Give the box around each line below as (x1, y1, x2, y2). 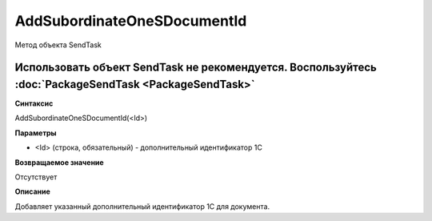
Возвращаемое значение (14, 157, 104, 167)
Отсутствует (14, 172, 58, 182)
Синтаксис (14, 98, 54, 108)
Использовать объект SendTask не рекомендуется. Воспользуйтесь (14, 61, 378, 74)
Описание (14, 187, 51, 196)
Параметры (14, 128, 57, 138)
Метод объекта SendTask (14, 40, 102, 50)
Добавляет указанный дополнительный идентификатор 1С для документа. (14, 201, 270, 211)
